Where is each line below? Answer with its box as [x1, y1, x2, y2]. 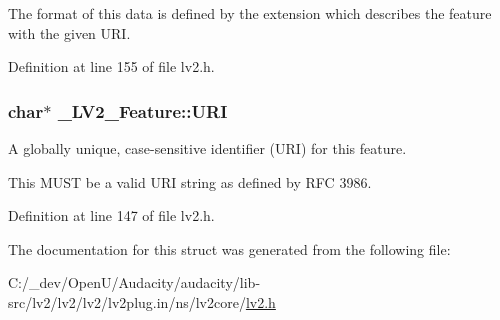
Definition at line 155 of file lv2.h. [8, 56, 215, 77]
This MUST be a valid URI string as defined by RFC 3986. [8, 171, 372, 192]
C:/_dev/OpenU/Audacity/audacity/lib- [8, 272, 261, 293]
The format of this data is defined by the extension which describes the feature [8, 3, 492, 23]
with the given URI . [8, 22, 131, 43]
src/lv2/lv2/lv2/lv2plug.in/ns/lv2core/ [8, 291, 246, 312]
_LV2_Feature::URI [57, 98, 228, 123]
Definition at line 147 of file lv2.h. [8, 205, 215, 226]
